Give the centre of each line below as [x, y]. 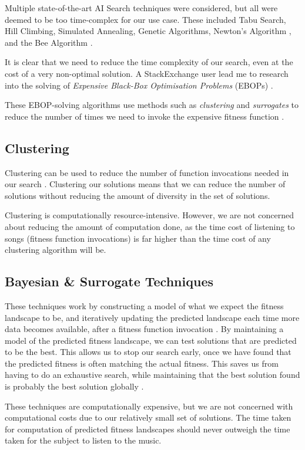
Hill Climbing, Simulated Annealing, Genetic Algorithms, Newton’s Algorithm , [148, 31]
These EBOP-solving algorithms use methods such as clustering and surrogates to [152, 105]
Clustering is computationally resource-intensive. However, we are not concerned [150, 215]
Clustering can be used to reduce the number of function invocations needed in [147, 172]
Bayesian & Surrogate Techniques [109, 281]
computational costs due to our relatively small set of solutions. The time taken [148, 417]
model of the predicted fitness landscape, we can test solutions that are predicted [151, 340]
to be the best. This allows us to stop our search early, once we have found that [148, 352]
